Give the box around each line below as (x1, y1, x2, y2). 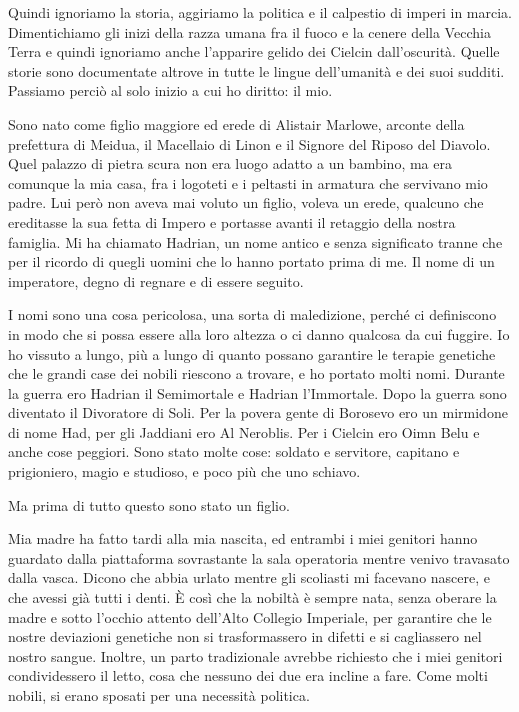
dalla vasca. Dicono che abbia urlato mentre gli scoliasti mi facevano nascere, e (8, 567, 491, 588)
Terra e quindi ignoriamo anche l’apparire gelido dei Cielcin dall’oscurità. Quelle (8, 41, 500, 62)
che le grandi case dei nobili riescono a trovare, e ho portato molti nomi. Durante (8, 363, 505, 384)
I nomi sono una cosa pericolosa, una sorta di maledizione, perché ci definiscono (8, 304, 497, 325)
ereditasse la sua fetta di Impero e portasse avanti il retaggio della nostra (8, 211, 456, 232)
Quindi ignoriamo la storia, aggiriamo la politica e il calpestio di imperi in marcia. (8, 2, 512, 22)
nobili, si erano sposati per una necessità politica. (8, 685, 310, 705)
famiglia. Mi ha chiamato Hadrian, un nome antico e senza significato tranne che (8, 231, 503, 252)
